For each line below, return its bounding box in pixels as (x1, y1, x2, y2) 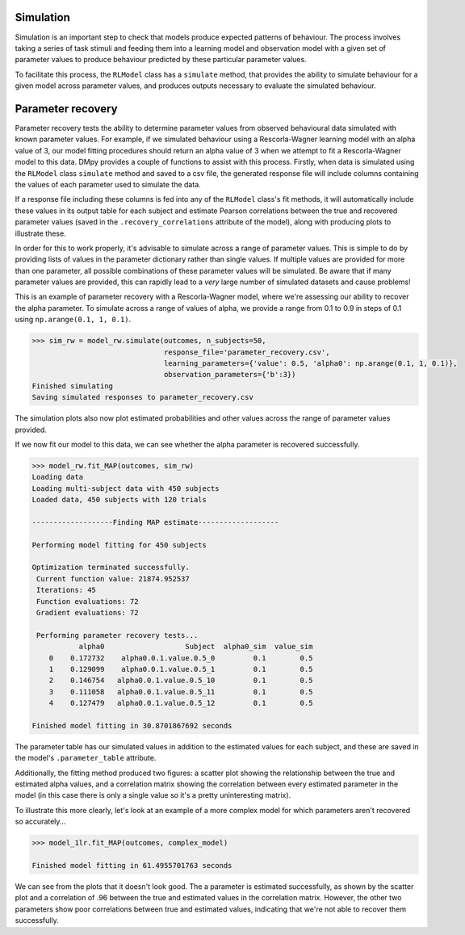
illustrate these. (15, 229, 66, 238)
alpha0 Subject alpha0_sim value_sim (78, 642, 313, 652)
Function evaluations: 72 (36, 597, 139, 606)
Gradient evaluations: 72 (36, 608, 139, 617)
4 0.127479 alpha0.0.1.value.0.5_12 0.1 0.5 (48, 698, 313, 708)
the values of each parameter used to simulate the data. (15, 179, 201, 189)
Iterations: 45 (36, 585, 97, 595)
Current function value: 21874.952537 (36, 574, 190, 583)
